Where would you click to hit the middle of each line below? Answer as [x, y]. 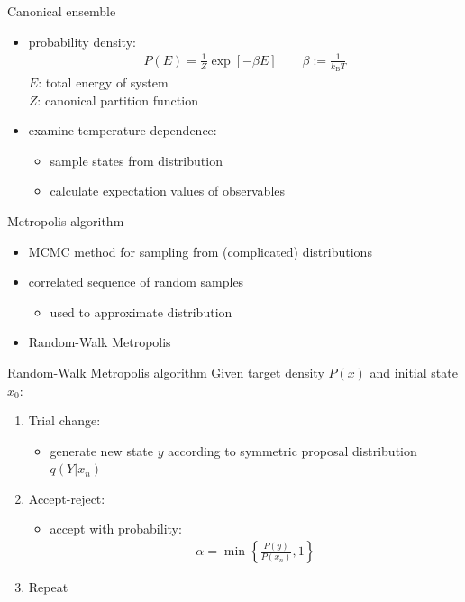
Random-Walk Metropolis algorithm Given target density [166, 372]
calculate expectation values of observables [168, 191]
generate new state [102, 450]
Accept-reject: [67, 498]
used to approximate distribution [141, 311]
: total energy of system [103, 82]
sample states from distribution [136, 160]
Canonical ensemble [62, 11]
